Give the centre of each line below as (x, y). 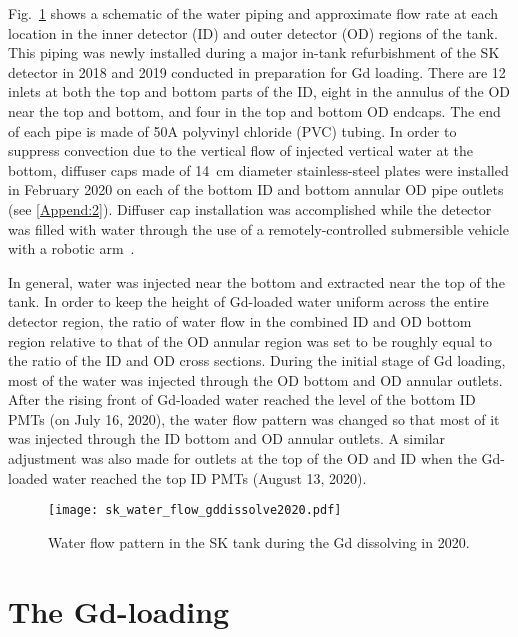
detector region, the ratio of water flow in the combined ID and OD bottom (240, 320)
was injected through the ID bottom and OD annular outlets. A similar (227, 438)
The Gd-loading (119, 610)
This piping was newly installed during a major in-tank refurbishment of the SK (254, 52)
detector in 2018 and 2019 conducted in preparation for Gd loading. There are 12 (257, 71)
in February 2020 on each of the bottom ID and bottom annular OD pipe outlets (256, 189)
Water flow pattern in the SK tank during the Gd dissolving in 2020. (259, 541)
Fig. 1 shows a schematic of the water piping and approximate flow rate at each (253, 13)
